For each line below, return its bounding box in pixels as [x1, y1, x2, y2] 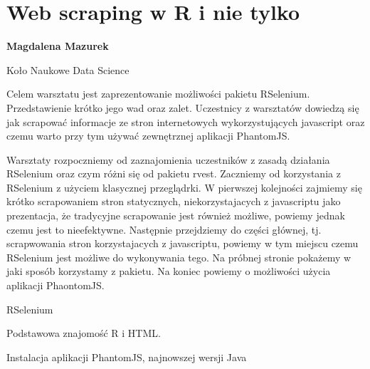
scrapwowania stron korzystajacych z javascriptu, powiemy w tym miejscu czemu [6, 236, 359, 251]
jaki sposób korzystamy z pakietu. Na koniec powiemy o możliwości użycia [6, 264, 331, 279]
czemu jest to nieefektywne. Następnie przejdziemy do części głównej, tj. [6, 222, 322, 237]
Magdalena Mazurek [6, 38, 109, 53]
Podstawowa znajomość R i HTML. [6, 326, 161, 341]
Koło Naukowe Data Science [6, 62, 129, 77]
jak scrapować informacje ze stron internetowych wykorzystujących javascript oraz [6, 114, 365, 129]
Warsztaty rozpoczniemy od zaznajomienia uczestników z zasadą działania [6, 152, 330, 167]
